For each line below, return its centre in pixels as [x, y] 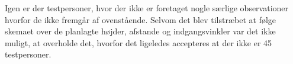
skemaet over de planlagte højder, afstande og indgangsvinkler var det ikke [140, 31]
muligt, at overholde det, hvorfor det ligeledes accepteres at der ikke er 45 [139, 42]
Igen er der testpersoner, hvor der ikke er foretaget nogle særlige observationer [147, 8]
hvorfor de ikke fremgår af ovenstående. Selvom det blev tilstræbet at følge [141, 19]
